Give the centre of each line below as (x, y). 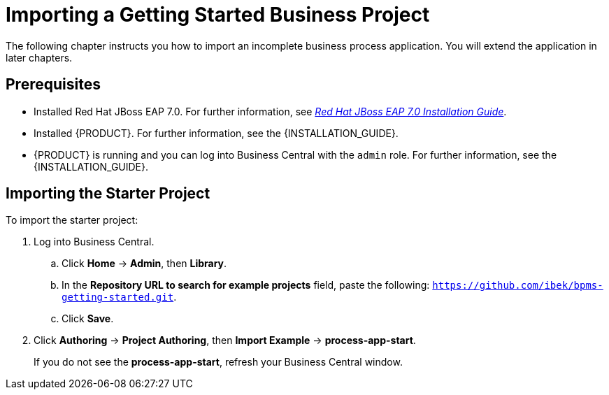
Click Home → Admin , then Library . (144, 264)
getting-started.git (118, 297)
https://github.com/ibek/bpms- (518, 286)
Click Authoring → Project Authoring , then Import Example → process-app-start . (225, 340)
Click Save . (88, 319)
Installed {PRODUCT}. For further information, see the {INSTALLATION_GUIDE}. (216, 133)
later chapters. (39, 57)
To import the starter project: (72, 220)
